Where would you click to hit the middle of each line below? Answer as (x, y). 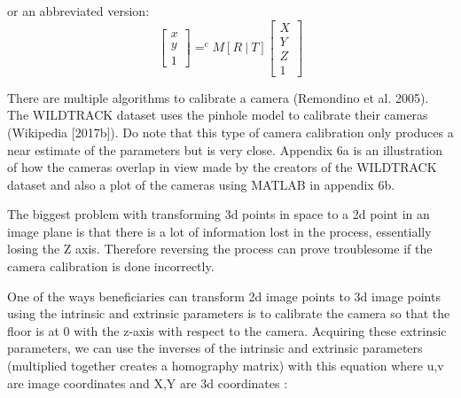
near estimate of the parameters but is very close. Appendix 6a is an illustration (225, 149)
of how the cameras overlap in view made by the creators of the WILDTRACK (222, 167)
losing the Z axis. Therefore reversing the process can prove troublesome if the (220, 249)
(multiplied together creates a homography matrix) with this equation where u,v (226, 366)
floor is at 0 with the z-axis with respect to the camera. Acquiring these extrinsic (227, 330)
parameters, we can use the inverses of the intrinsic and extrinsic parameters (215, 348)
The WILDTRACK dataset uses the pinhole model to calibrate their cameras (218, 115)
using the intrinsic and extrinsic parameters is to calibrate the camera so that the (229, 313)
